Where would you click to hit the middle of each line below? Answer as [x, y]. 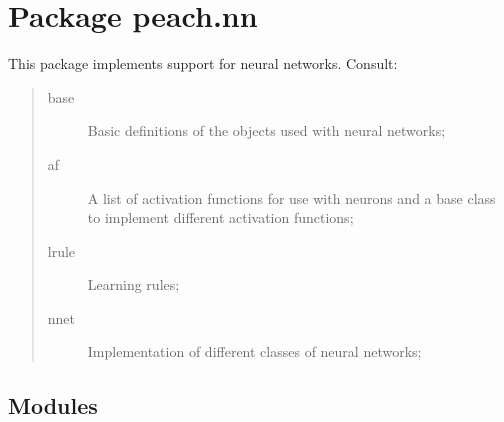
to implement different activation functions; [220, 217]
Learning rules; [133, 284]
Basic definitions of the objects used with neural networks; [266, 130]
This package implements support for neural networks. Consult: [203, 63]
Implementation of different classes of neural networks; [254, 351]
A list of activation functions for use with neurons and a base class [291, 197]
